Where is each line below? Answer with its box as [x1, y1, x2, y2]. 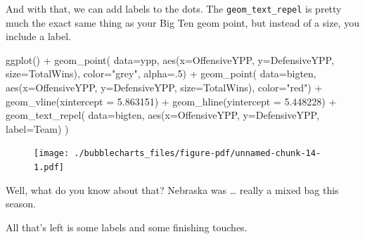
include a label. [6, 29, 71, 44]
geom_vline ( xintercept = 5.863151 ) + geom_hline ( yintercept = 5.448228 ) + [6, 93, 337, 108]
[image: [34, 148, 70, 159]
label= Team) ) [6, 121, 69, 136]
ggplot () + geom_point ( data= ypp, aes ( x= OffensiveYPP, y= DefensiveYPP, [6, 52, 334, 67]
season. [6, 196, 36, 211]
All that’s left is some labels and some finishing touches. [6, 219, 248, 234]
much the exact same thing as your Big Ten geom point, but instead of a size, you [6, 15, 359, 30]
